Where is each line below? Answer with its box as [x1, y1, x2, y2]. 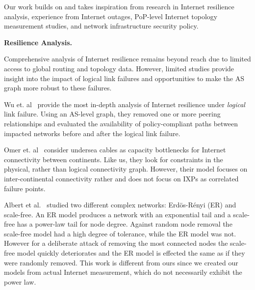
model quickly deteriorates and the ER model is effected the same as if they [17, 248, 245, 258]
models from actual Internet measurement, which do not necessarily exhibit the [4, 267, 242, 277]
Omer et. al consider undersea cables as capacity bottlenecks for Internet [4, 145, 226, 155]
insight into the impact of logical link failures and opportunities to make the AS [4, 73, 244, 83]
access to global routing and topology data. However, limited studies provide [4, 63, 234, 73]
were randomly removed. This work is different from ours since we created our [4, 257, 238, 267]
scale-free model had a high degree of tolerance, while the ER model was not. [4, 228, 236, 238]
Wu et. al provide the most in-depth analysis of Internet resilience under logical [4, 99, 245, 109]
